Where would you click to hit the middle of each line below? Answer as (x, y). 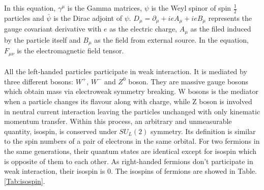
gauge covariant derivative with (53, 29)
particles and (24, 18)
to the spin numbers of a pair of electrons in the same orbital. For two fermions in (132, 141)
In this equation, (30, 8)
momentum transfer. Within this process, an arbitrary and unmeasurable (118, 121)
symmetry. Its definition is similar (203, 131)
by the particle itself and (42, 39)
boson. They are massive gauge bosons (188, 81)
